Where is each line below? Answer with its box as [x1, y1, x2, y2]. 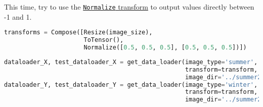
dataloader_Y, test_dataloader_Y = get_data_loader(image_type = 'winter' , [4, 81, 258, 88]
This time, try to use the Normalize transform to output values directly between [4, 2, 254, 12]
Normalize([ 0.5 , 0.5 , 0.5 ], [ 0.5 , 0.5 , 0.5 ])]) [83, 44, 247, 51]
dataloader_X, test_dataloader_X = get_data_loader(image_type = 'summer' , [4, 58, 258, 66]
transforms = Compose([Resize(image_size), [4, 29, 153, 36]
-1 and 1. [4, 11, 32, 22]
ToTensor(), [83, 36, 124, 44]
